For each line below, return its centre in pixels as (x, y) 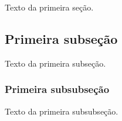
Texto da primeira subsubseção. (62, 111)
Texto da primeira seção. (49, 7)
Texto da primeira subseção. (55, 63)
